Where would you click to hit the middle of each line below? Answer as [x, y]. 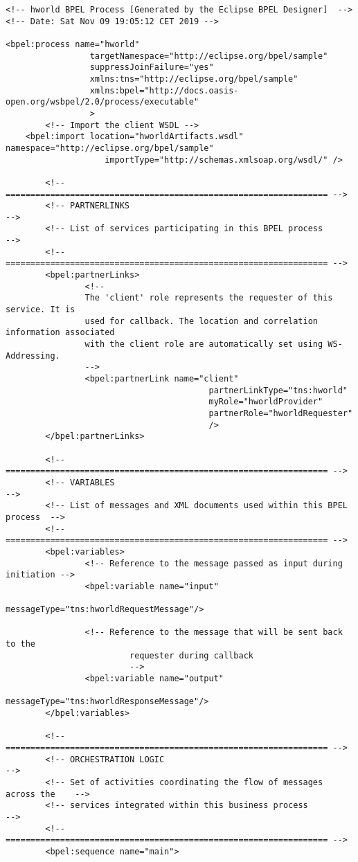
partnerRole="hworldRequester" [281, 413]
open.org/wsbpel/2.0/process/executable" [102, 102]
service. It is [41, 310]
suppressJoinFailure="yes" [152, 68]
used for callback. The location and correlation [202, 321]
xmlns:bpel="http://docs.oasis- [164, 90]
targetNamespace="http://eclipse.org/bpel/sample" [209, 56]
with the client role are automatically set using [204, 344]
